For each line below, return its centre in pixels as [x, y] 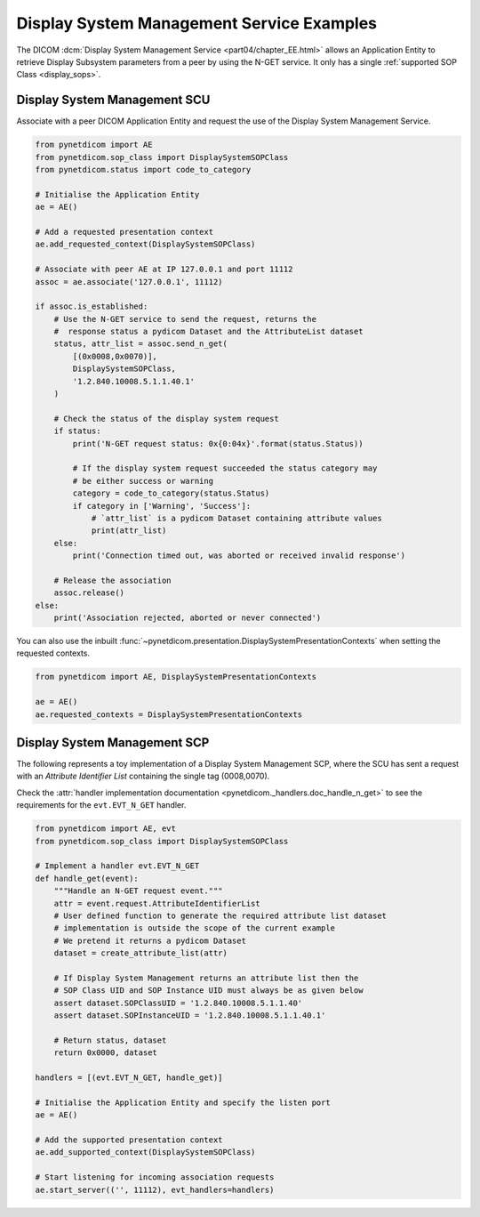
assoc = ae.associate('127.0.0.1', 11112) [129, 282]
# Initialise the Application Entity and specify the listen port [183, 1102]
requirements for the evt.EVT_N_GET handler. [101, 805]
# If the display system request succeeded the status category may [225, 468]
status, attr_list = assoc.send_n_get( [141, 344]
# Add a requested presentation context [124, 232]
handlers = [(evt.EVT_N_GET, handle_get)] [129, 1078]
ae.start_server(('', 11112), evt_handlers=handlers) [155, 1189]
